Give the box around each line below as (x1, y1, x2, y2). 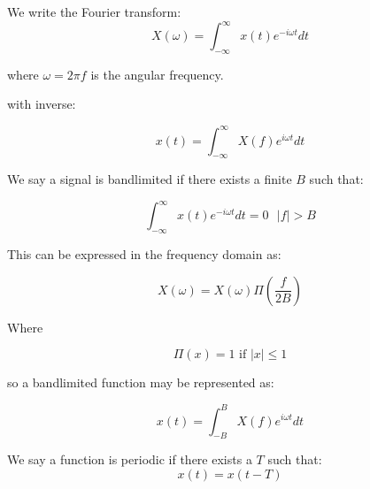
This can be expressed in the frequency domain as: (7, 245, 281, 264)
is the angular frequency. (90, 65, 224, 83)
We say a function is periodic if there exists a (7, 450, 252, 469)
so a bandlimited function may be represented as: (7, 373, 274, 392)
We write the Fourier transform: (7, 3, 181, 20)
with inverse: (7, 95, 76, 113)
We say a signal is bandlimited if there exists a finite (7, 170, 292, 188)
